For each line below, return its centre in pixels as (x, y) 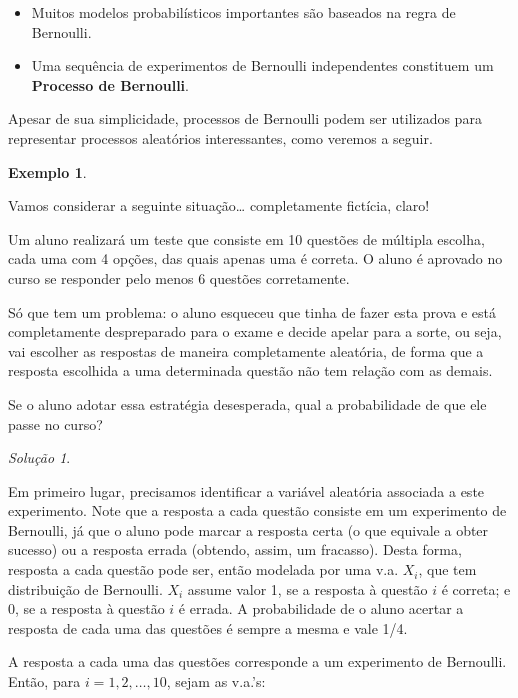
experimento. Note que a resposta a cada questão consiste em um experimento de (257, 510)
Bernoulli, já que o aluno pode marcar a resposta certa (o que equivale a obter (248, 529)
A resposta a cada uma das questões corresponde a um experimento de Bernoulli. (257, 661)
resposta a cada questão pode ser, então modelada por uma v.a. (203, 569)
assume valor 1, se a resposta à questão (307, 588)
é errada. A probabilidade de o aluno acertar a (321, 608)
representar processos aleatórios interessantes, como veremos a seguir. (220, 137)
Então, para (44, 681)
